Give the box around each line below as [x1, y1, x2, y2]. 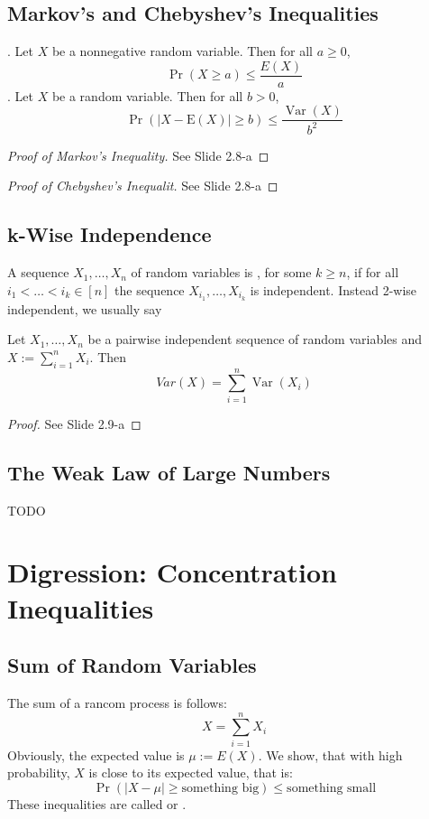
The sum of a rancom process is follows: [7, 693, 227, 712]
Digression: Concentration [7, 554, 337, 591]
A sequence [7, 263, 69, 282]
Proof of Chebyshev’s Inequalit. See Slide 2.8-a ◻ [7, 176, 278, 195]
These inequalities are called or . [7, 794, 187, 813]
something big [181, 781, 260, 795]
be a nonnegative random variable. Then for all [51, 42, 313, 60]
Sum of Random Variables [7, 651, 257, 679]
